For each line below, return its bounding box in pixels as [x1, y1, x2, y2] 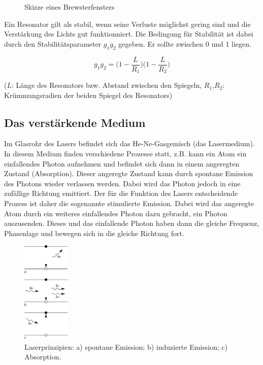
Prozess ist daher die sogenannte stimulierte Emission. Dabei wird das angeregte [4, 198, 254, 209]
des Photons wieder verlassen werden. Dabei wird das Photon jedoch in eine [4, 178, 241, 188]
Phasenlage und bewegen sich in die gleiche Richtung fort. [4, 227, 184, 238]
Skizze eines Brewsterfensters [24, 2, 115, 12]
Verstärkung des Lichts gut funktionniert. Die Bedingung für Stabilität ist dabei [4, 28, 253, 39]
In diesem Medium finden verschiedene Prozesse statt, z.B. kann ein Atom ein [4, 148, 247, 159]
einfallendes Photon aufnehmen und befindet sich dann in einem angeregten [4, 158, 240, 169]
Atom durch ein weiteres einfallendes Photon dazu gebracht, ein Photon [4, 208, 227, 218]
